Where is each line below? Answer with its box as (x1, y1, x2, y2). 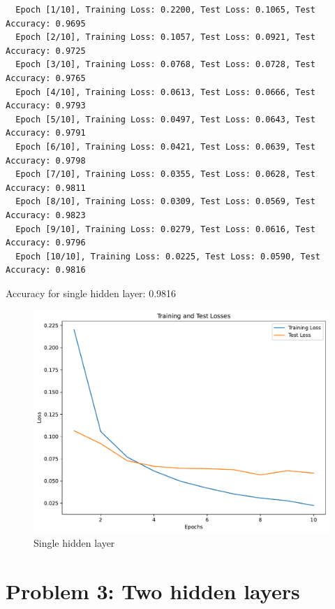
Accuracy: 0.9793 (6, 101, 86, 111)
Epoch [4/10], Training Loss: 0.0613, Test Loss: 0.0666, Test (15, 87, 315, 97)
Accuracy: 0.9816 (6, 265, 86, 275)
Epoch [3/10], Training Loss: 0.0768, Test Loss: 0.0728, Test (15, 59, 315, 70)
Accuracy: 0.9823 (6, 210, 86, 220)
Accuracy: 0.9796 (6, 238, 86, 248)
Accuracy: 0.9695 (6, 18, 86, 29)
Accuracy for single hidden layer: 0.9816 (6, 285, 177, 300)
